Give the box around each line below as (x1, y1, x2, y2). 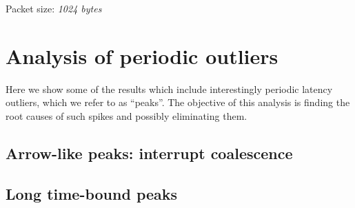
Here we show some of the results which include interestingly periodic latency (6, 81, 333, 96)
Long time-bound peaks (6, 183, 178, 204)
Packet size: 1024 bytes (6, 1, 102, 15)
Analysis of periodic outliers (6, 41, 278, 70)
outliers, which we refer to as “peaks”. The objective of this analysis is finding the (6, 95, 350, 110)
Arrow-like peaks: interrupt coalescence (6, 142, 293, 163)
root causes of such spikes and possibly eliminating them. (6, 108, 247, 123)
